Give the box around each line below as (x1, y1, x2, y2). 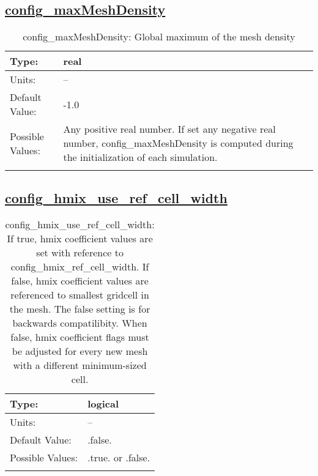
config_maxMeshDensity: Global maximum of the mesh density (23, 29, 295, 44)
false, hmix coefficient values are (11, 273, 149, 288)
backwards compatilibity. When (12, 316, 147, 330)
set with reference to (36, 245, 124, 260)
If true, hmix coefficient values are (7, 231, 153, 246)
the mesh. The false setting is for (9, 302, 150, 316)
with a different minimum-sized (13, 358, 147, 373)
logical (87, 396, 119, 411)
